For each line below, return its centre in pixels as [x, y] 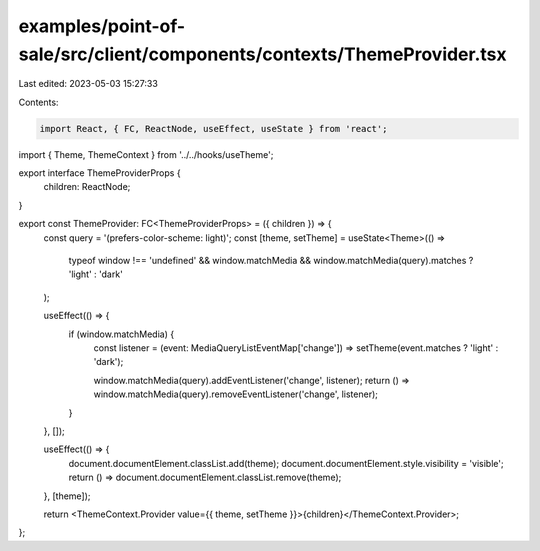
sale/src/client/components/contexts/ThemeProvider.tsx [262, 54]
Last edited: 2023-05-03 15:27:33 [88, 84]
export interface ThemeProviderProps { [99, 173]
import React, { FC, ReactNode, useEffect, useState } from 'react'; [213, 128]
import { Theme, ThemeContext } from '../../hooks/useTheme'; [146, 154]
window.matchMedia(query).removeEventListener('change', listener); [236, 394]
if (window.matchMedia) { [121, 334]
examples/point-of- [102, 26]
